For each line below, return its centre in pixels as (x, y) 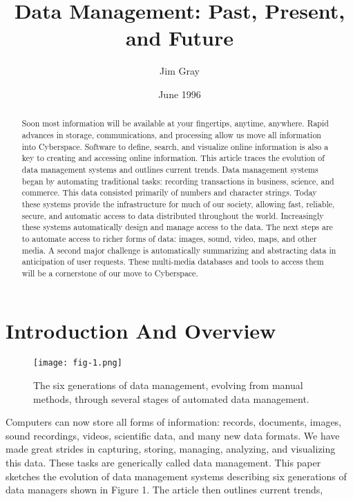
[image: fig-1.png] (78, 363)
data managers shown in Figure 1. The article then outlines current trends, (164, 490)
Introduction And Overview (141, 331)
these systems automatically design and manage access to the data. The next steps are (177, 227)
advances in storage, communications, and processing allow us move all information (171, 134)
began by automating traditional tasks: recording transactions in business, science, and (178, 181)
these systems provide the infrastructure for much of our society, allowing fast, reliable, (178, 204)
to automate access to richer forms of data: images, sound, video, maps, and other (169, 238)
